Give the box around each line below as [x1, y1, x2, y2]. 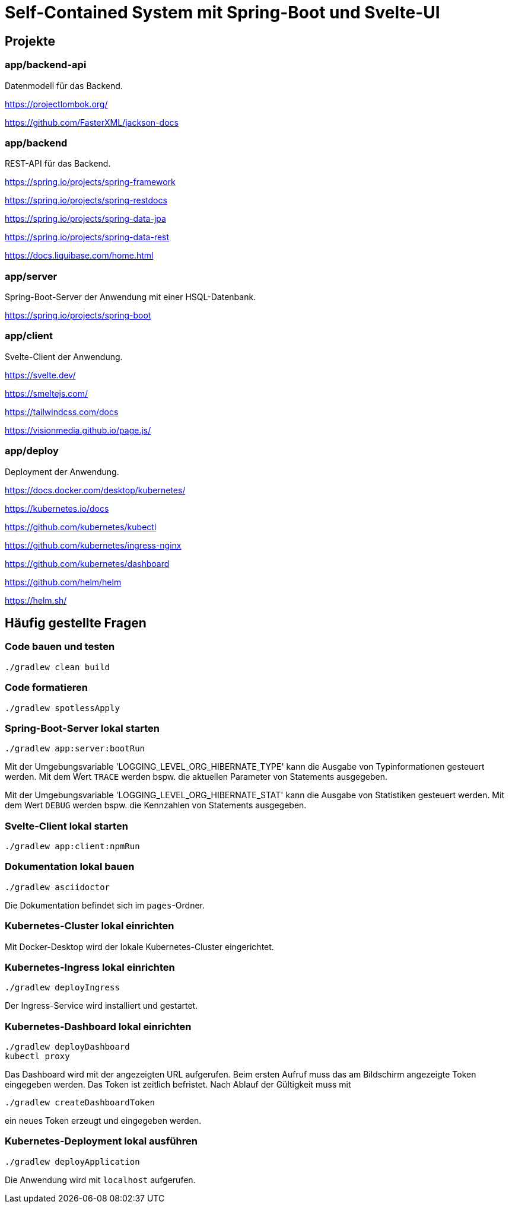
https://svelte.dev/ [5, 369, 76, 380]
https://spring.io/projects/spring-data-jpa [5, 213, 166, 224]
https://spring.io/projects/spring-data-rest [5, 232, 170, 243]
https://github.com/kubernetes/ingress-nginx [5, 540, 182, 550]
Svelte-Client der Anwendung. [5, 351, 123, 362]
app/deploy [5, 445, 59, 457]
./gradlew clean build [5, 662, 110, 672]
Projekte [5, 33, 55, 49]
